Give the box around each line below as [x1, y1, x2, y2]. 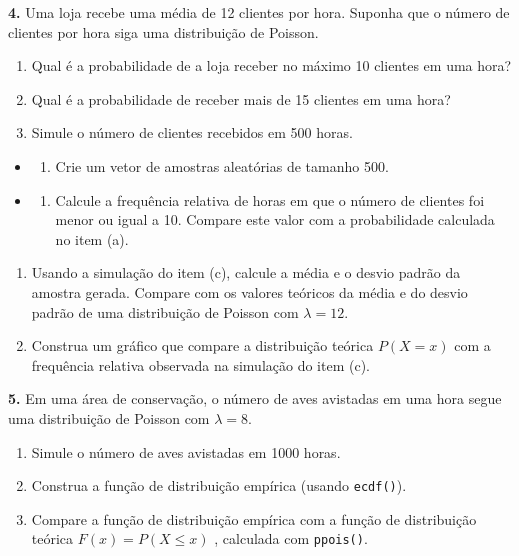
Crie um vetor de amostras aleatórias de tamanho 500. [55, 155, 389, 176]
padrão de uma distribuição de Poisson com [31, 301, 299, 322]
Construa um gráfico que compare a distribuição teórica [31, 335, 374, 356]
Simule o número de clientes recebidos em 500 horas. [31, 122, 353, 143]
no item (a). [55, 228, 129, 249]
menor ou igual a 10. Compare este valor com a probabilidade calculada [55, 209, 495, 230]
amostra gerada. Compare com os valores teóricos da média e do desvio [31, 281, 468, 302]
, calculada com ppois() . [214, 528, 368, 549]
